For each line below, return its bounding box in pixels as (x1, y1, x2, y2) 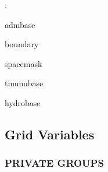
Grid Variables (5, 125, 95, 143)
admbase (5, 18, 35, 30)
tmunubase (5, 77, 44, 89)
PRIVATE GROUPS (5, 156, 104, 170)
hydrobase (5, 96, 41, 108)
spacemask (5, 57, 42, 69)
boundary (5, 38, 39, 50)
